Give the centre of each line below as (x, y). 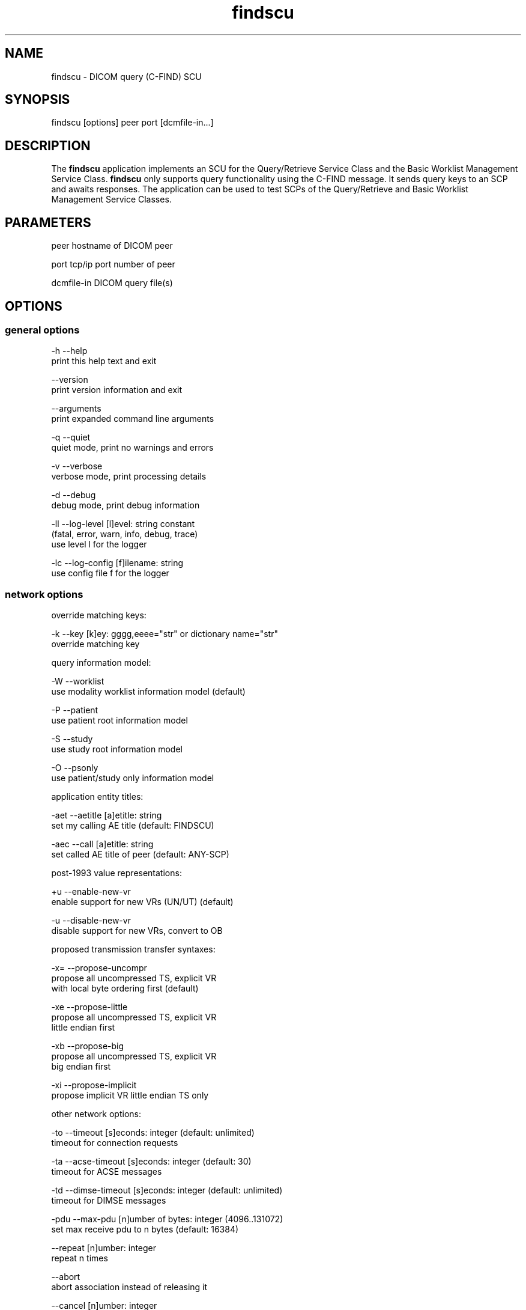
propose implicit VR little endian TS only (130, 1095)
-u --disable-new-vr (91, 921)
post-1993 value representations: (116, 873)
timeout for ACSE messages (107, 1172)
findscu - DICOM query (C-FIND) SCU (126, 76)
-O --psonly (75, 768)
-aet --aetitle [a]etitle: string (107, 815)
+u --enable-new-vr (91, 892)
